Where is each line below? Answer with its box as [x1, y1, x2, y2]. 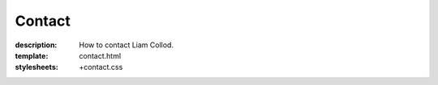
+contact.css [79, 63, 123, 72]
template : [15, 51, 49, 60]
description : [15, 40, 58, 50]
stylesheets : [15, 63, 58, 72]
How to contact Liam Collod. [79, 40, 174, 50]
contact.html [79, 51, 122, 60]
